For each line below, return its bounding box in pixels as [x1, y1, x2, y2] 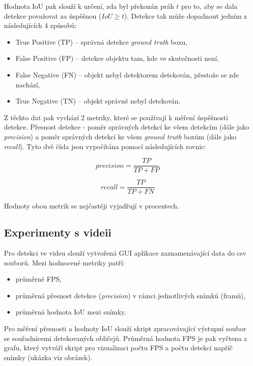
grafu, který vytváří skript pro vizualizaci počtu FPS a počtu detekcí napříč [4, 342, 233, 353]
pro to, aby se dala [181, 1, 238, 11]
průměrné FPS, [15, 274, 62, 284]
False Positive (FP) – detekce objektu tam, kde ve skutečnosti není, [15, 53, 219, 63]
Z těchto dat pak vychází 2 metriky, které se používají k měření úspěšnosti [4, 112, 228, 122]
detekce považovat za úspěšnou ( [4, 10, 102, 21]
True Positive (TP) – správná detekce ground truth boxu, [15, 36, 188, 47]
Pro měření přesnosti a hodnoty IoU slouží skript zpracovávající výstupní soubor [4, 323, 246, 334]
